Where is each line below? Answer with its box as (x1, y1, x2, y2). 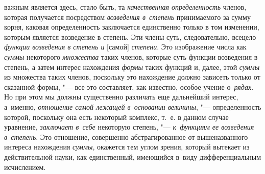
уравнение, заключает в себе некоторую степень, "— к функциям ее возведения (4, 121, 254, 132)
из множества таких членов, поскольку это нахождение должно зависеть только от (4, 71, 260, 82)
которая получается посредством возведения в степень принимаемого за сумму (4, 11, 251, 22)
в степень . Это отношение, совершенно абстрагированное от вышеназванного (4, 131, 248, 142)
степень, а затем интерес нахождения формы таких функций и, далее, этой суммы (4, 61, 260, 72)
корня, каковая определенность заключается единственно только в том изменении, (4, 21, 259, 32)
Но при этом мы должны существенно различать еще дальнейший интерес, (4, 91, 238, 102)
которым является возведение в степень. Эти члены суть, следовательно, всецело (4, 31, 256, 42)
